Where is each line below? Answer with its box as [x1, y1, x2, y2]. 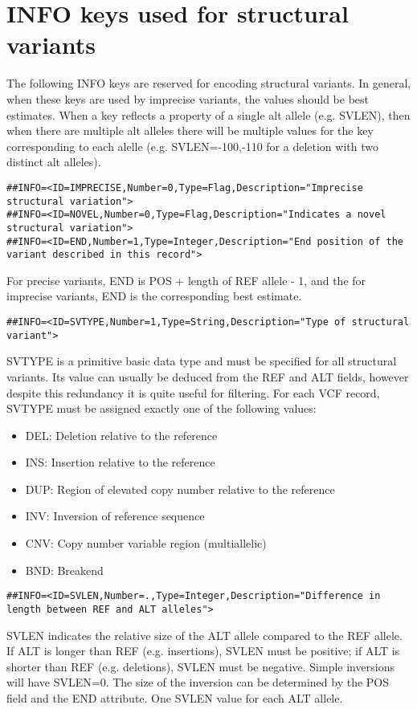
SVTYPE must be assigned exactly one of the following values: [6, 400, 317, 417]
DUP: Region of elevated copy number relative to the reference [25, 480, 335, 497]
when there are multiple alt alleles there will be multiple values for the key [6, 122, 374, 139]
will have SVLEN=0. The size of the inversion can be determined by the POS [6, 674, 390, 691]
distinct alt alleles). [6, 153, 101, 170]
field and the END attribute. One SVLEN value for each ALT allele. [6, 689, 343, 706]
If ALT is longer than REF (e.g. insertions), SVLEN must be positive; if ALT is [6, 642, 400, 659]
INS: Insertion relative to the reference [25, 454, 215, 471]
